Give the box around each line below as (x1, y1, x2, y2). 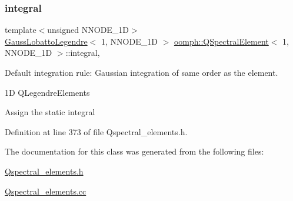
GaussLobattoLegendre (5, 35, 88, 47)
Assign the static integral (5, 106, 95, 118)
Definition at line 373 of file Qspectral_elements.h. (5, 125, 188, 138)
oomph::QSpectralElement (174, 35, 269, 47)
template (5, 24, 36, 36)
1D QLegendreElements (5, 86, 90, 98)
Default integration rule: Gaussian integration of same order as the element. (5, 66, 278, 78)
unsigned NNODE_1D (47, 24, 129, 36)
